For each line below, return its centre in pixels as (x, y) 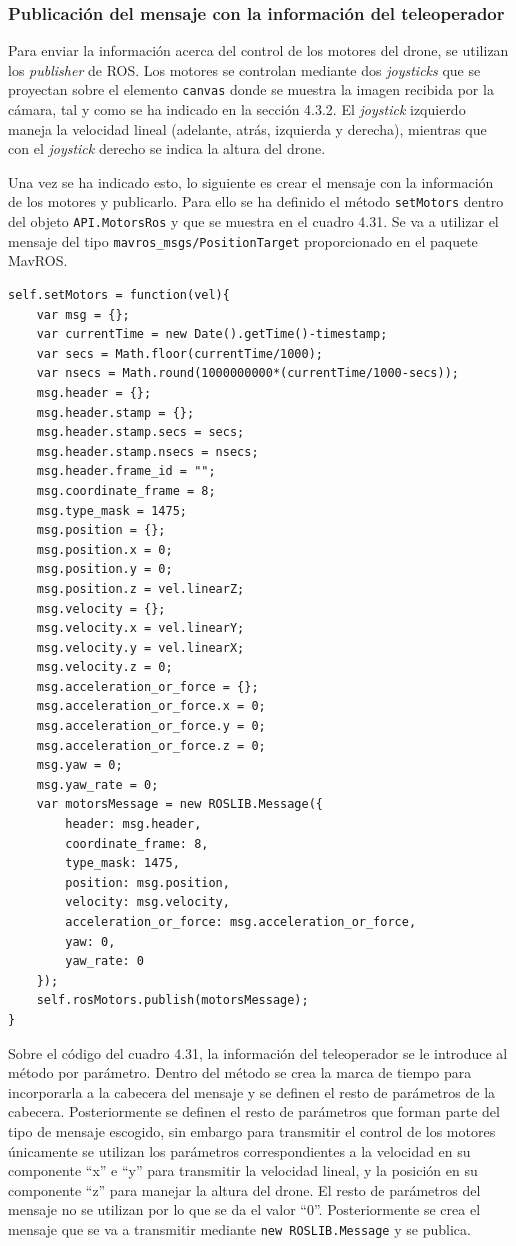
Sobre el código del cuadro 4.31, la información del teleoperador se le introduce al (258, 1052)
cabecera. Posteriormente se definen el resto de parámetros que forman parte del (254, 1111)
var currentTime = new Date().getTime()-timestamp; (212, 334)
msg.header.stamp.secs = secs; (140, 432)
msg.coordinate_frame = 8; (126, 490)
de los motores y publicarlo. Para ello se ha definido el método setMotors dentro (256, 201)
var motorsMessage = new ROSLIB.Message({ (179, 804)
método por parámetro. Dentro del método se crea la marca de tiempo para (240, 1072)
